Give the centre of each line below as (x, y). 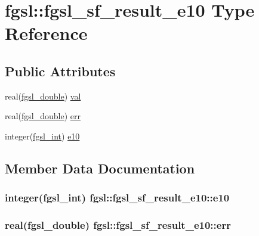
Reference (46, 33)
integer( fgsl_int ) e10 (42, 136)
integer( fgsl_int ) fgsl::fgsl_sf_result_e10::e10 (117, 198)
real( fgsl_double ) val (43, 96)
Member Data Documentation (100, 168)
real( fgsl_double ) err (43, 116)
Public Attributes (60, 71)
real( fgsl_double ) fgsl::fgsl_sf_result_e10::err (118, 225)
